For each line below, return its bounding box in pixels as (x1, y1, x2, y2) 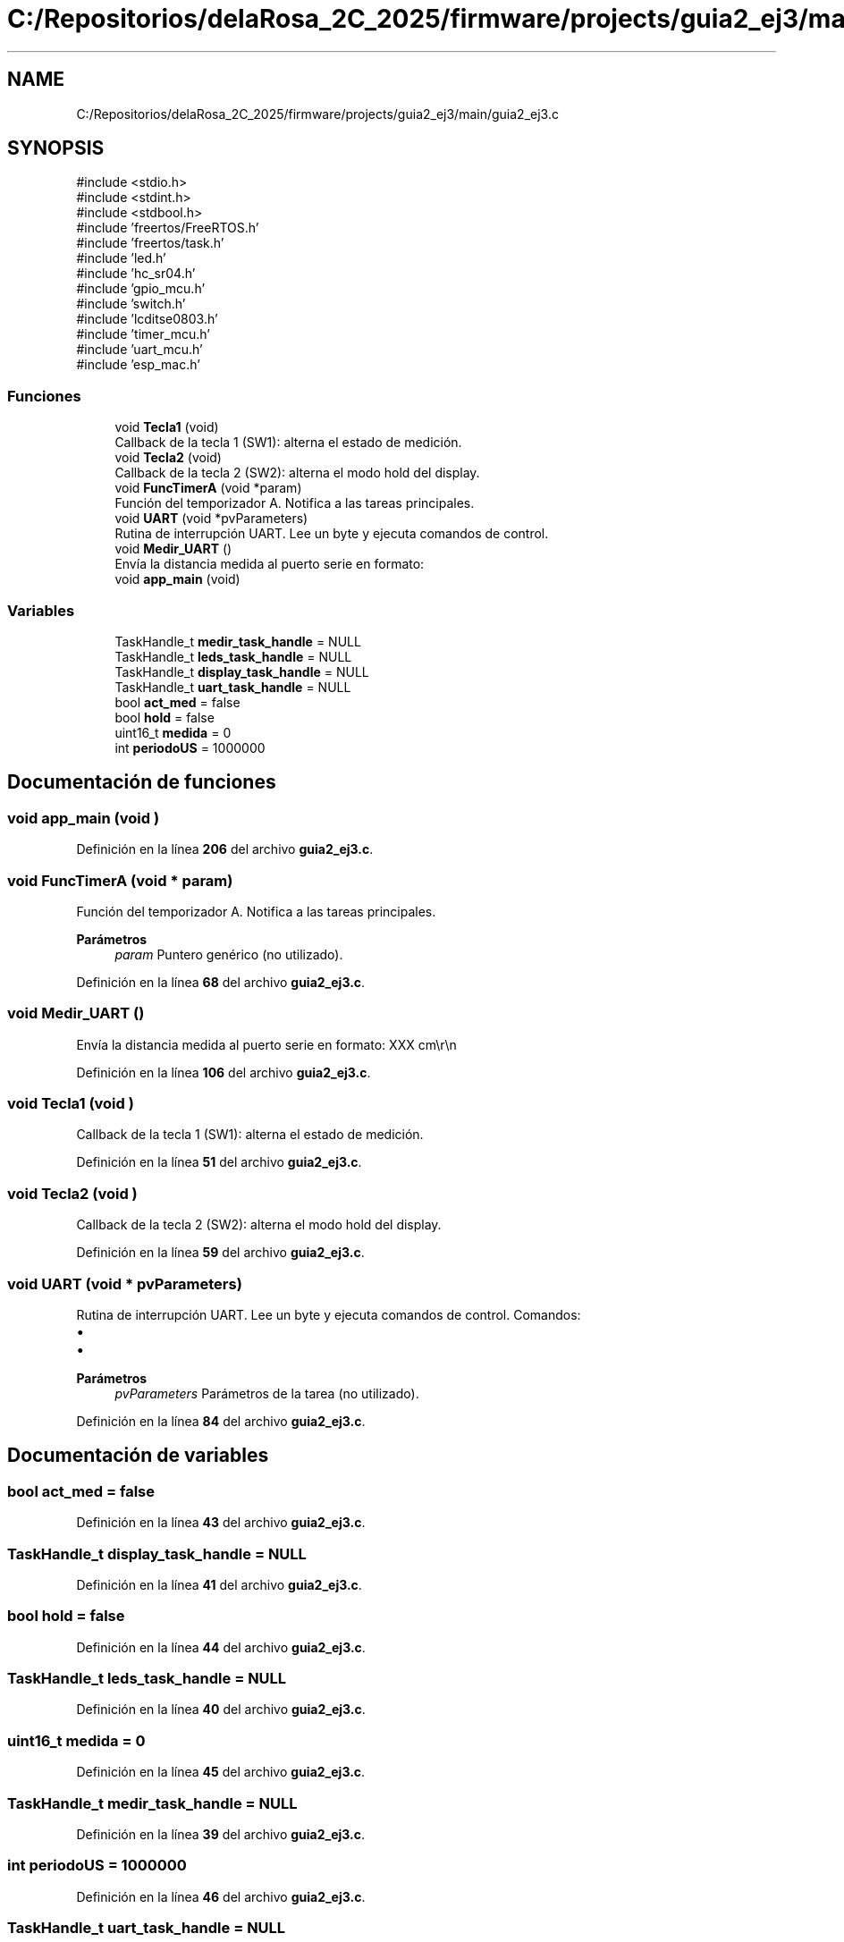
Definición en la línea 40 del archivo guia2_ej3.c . (76, 1701, 366, 1718)
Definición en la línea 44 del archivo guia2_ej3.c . (76, 1639, 366, 1655)
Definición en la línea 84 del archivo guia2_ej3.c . (76, 1413, 366, 1429)
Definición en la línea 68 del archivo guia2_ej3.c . (76, 974, 366, 990)
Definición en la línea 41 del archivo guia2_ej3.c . (76, 1576, 362, 1592)
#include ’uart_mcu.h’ (76, 342, 203, 358)
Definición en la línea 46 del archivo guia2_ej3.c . (76, 1888, 366, 1904)
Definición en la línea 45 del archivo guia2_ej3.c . (76, 1764, 366, 1780)
